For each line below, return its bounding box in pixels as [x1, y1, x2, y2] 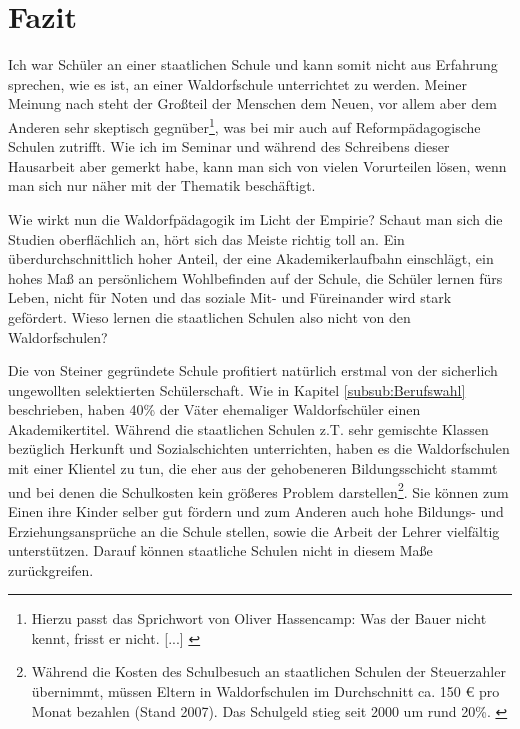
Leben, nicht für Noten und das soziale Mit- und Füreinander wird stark [8, 287, 452, 308]
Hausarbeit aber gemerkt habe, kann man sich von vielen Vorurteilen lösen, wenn [8, 155, 507, 176]
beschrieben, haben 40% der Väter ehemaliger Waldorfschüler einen [8, 399, 421, 420]
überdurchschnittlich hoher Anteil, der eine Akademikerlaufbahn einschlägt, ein [8, 248, 494, 269]
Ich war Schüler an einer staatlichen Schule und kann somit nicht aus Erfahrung [8, 54, 498, 75]
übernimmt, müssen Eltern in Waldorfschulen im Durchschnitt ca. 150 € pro [31, 681, 500, 702]
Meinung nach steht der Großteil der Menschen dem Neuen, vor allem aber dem [8, 93, 497, 114]
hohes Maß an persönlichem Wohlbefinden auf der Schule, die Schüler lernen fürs [8, 267, 503, 288]
